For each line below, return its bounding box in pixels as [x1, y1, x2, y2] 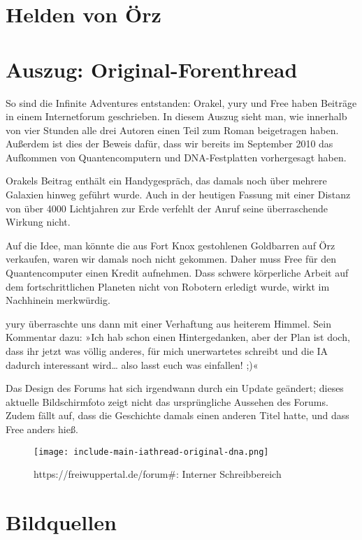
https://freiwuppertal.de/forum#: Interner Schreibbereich [34, 467, 282, 481]
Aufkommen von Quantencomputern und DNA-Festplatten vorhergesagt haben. [6, 149, 347, 164]
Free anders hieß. [6, 421, 78, 436]
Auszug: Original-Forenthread [6, 54, 298, 83]
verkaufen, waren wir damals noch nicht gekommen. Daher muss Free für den [6, 251, 336, 266]
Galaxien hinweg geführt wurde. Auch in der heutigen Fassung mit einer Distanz [6, 187, 351, 202]
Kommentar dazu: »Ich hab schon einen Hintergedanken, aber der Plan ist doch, [6, 330, 350, 344]
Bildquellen [6, 508, 117, 536]
